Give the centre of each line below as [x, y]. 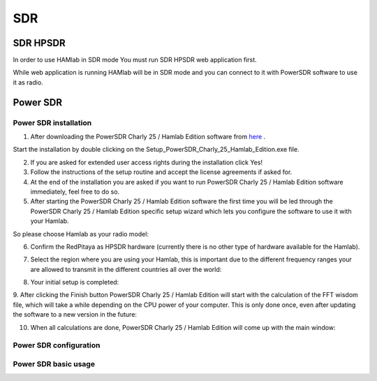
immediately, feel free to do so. [75, 192]
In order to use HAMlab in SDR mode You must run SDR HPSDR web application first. [135, 60]
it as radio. [28, 82]
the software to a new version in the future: [75, 315]
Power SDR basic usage [54, 364]
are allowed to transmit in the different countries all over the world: [126, 269]
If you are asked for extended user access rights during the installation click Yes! [147, 162]
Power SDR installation [52, 122]
